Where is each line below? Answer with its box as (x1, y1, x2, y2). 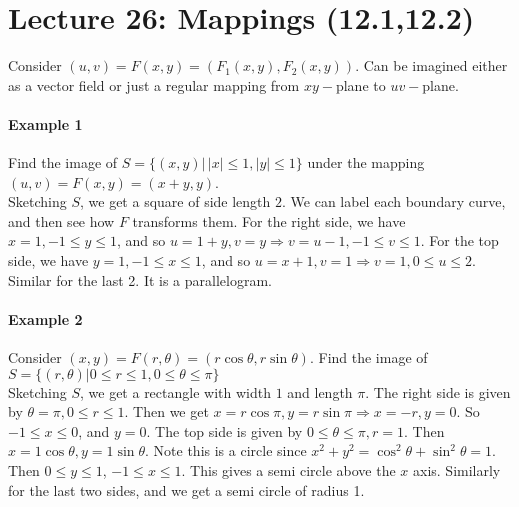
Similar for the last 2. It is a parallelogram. (8, 269, 272, 290)
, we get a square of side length (80, 191, 271, 212)
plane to (335, 74, 386, 95)
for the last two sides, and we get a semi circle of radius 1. (8, 479, 365, 500)
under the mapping (307, 152, 425, 173)
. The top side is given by (146, 420, 303, 441)
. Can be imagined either (355, 55, 508, 76)
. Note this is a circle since (145, 440, 307, 461)
